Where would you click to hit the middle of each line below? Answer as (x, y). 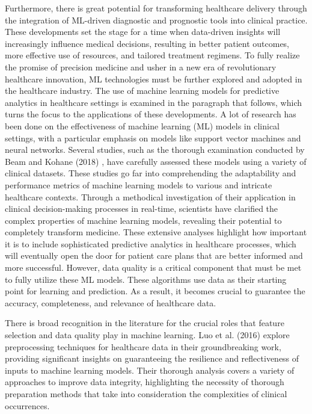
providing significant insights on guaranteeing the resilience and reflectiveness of (152, 358)
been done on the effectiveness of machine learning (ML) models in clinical (142, 125)
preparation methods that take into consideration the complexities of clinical (146, 394)
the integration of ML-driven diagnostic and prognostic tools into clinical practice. (156, 20)
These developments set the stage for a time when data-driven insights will (143, 32)
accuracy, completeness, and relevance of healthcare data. (111, 302)
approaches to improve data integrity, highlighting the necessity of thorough (145, 382)
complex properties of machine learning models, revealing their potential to (143, 220)
